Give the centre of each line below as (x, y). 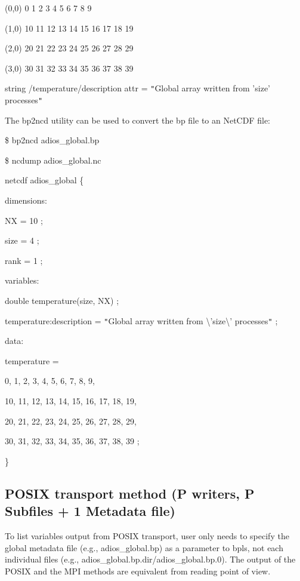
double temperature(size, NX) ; (62, 301)
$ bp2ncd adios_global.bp (52, 140)
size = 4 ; (22, 240)
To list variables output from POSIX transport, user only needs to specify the (147, 536)
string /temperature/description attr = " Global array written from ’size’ (137, 88)
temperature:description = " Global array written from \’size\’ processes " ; (141, 320)
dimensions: (26, 200)
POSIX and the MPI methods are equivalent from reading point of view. (138, 571)
